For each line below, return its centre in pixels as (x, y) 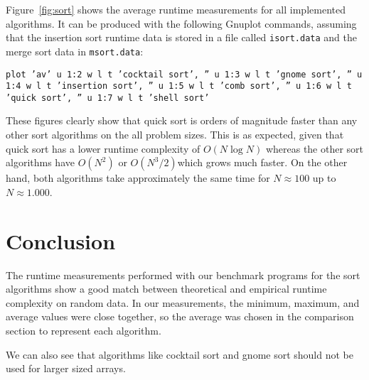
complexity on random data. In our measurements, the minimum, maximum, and (183, 302)
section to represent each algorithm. (84, 330)
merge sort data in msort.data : (75, 51)
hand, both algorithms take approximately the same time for (138, 178)
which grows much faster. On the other (262, 162)
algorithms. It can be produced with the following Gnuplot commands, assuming (181, 23)
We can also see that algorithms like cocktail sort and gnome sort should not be (180, 354)
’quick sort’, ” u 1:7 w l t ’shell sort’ (108, 98)
